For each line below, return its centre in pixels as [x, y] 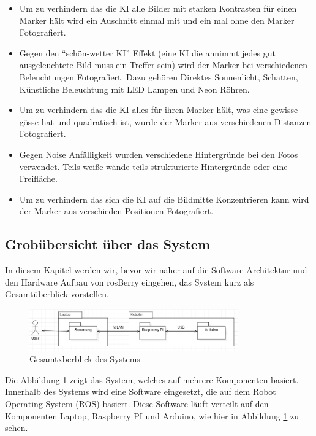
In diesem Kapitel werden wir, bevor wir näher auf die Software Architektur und [156, 270]
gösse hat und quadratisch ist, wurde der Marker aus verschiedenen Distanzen [165, 121]
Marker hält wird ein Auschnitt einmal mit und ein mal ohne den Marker [157, 20]
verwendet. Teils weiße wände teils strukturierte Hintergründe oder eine [153, 166]
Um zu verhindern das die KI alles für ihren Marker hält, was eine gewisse [159, 110]
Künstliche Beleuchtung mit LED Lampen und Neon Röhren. [134, 89]
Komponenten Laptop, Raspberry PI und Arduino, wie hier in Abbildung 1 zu [152, 415]
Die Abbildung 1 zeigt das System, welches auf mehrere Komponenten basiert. [152, 379]
